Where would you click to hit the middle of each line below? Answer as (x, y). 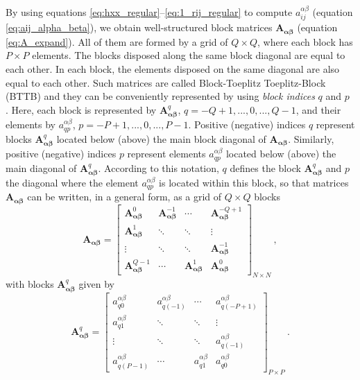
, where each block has (305, 41)
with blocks (30, 284)
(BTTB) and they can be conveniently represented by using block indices (160, 96)
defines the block (265, 167)
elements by (31, 124)
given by (96, 284)
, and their (318, 109)
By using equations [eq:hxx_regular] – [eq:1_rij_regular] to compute (149, 12)
